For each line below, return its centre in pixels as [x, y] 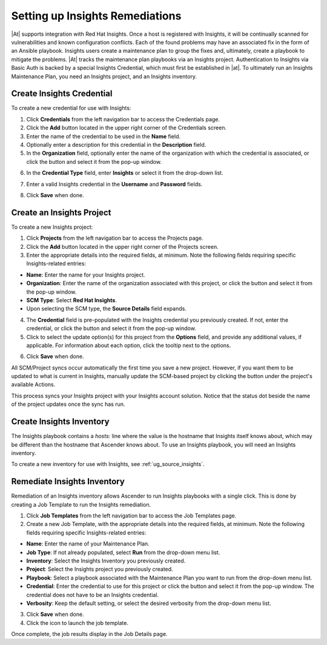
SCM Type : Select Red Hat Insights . [72, 300]
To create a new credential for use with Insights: [71, 108]
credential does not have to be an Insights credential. [93, 595]
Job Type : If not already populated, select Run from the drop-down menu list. [123, 552]
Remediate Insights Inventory [68, 481]
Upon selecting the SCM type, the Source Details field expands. [107, 309]
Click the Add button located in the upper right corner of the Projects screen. [122, 246]
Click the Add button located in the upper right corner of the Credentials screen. [127, 128]
